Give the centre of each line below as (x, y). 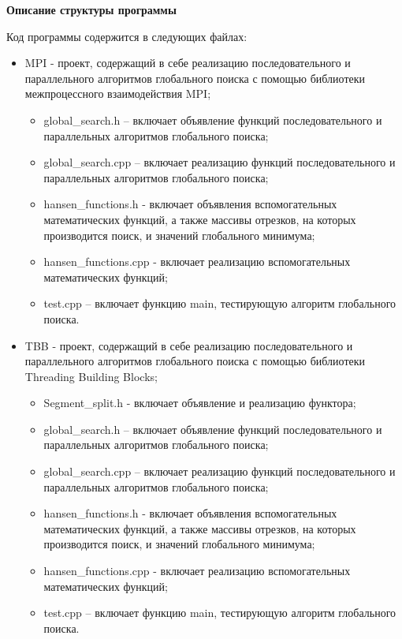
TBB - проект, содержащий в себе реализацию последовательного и (189, 345)
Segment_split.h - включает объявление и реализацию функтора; (200, 403)
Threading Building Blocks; (91, 376)
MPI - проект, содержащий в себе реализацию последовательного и (188, 63)
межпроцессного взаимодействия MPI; (118, 93)
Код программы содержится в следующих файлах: (127, 36)
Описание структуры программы (91, 9)
